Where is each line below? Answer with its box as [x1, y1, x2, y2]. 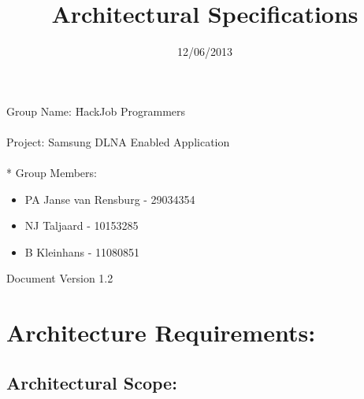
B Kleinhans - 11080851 [24, 243, 140, 260]
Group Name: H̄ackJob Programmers [6, 102, 186, 119]
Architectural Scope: [6, 370, 177, 394]
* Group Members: [6, 164, 97, 181]
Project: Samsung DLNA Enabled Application [6, 133, 230, 150]
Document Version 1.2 [6, 270, 113, 286]
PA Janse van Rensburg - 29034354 [24, 190, 195, 207]
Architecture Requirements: [6, 316, 316, 349]
